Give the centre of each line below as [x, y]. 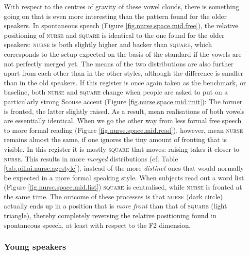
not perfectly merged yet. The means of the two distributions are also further [119, 63]
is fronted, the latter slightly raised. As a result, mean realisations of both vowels [124, 111]
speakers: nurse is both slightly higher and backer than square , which [108, 44]
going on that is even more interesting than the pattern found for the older [115, 16]
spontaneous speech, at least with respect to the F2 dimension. [97, 225]
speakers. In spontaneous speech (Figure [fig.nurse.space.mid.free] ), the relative [121, 25]
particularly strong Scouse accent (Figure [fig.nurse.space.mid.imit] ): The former [123, 101]
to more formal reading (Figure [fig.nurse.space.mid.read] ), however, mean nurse [124, 130]
